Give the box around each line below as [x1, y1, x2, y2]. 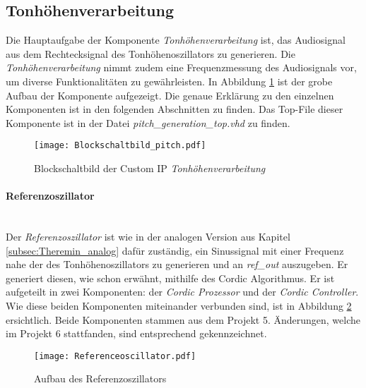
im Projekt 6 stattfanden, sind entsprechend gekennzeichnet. [6, 326, 267, 341]
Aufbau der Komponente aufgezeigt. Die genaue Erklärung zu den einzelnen [6, 87, 334, 102]
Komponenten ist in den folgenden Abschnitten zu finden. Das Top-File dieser [6, 102, 343, 116]
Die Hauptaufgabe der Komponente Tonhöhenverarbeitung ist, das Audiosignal [6, 32, 346, 47]
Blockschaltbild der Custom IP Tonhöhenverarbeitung [34, 161, 266, 176]
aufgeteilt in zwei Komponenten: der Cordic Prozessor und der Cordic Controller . [6, 284, 359, 299]
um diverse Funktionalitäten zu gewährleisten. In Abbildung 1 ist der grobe [6, 73, 333, 88]
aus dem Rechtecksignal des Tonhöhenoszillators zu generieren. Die [6, 46, 295, 61]
